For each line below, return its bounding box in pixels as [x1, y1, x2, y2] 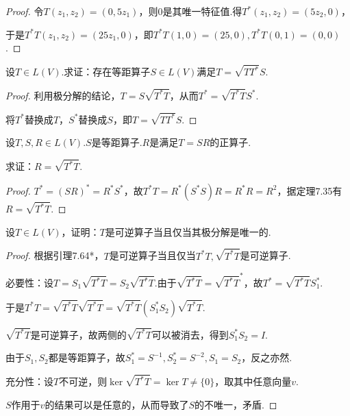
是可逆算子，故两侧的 [30, 327, 127, 341]
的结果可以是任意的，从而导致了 [45, 397, 189, 411]
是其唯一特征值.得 [162, 4, 242, 18]
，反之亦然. [241, 350, 292, 365]
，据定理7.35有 [277, 183, 342, 197]
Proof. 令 [5, 4, 44, 18]
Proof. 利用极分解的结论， [5, 88, 121, 102]
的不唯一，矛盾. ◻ [194, 397, 277, 411]
